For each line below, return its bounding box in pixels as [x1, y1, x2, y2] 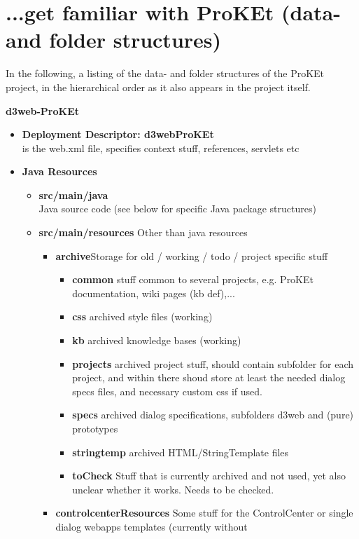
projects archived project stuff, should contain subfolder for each [72, 356, 354, 371]
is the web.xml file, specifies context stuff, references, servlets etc [22, 140, 300, 155]
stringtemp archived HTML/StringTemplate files [72, 444, 289, 459]
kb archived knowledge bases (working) [72, 333, 241, 348]
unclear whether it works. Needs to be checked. [72, 482, 274, 496]
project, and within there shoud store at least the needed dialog [72, 370, 346, 385]
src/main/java [38, 187, 108, 202]
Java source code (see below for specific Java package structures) [38, 201, 316, 216]
